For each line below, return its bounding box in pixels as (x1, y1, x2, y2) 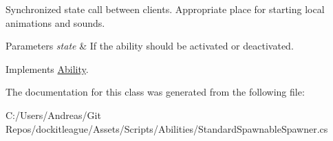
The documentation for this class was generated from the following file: (6, 85, 305, 99)
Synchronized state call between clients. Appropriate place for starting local (6, 2, 325, 16)
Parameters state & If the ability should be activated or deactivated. (6, 39, 294, 53)
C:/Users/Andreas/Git (6, 107, 101, 122)
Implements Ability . (6, 61, 89, 76)
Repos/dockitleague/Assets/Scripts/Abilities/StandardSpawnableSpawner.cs (6, 121, 328, 135)
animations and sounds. (6, 15, 105, 30)
